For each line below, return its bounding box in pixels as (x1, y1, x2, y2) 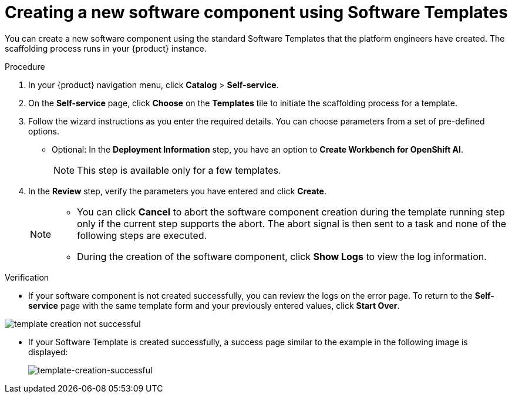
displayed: (28, 346, 68, 357)
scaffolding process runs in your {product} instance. (5, 43, 207, 53)
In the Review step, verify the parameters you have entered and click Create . (28, 185, 326, 196)
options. (28, 126, 60, 136)
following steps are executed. (77, 229, 207, 241)
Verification (5, 272, 49, 282)
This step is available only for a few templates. (77, 164, 281, 176)
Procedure (5, 61, 45, 72)
